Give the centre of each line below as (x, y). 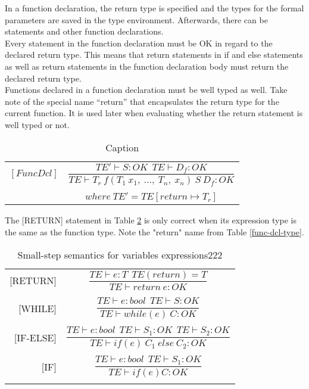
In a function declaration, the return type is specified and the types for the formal (154, 8)
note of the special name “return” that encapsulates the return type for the (142, 101)
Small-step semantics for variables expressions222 (120, 254)
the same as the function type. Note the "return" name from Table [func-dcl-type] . (154, 231)
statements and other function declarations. (84, 31)
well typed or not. (37, 124)
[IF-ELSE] (35, 337)
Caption (122, 147)
